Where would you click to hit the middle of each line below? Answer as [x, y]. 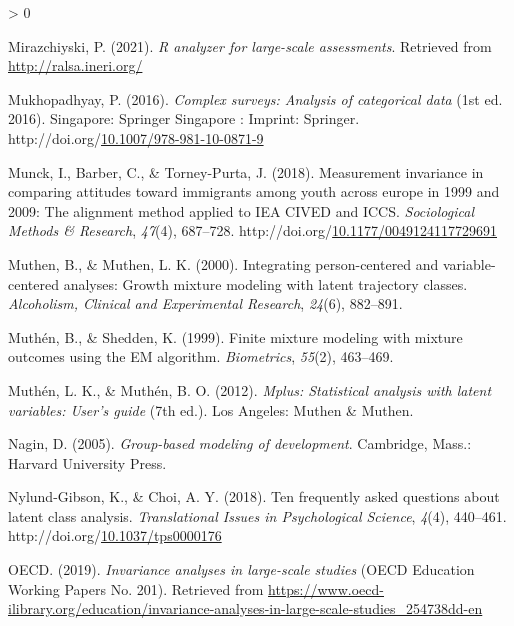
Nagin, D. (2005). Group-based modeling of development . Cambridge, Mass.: [240, 443]
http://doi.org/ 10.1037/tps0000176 [115, 535]
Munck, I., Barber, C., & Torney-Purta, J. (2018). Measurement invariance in [246, 171]
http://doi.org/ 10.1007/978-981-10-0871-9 [136, 137]
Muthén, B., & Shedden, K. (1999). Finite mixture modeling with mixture [235, 336]
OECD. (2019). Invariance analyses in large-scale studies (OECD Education [241, 569]
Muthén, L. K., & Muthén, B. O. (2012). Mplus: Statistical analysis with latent [250, 389]
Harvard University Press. [87, 462]
